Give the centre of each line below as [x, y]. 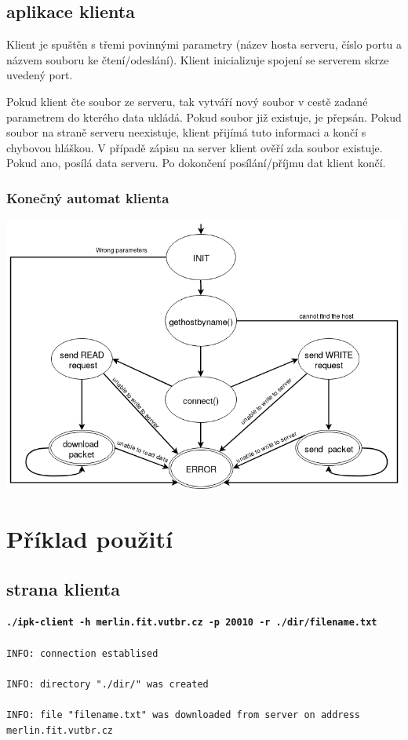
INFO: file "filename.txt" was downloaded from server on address [184, 715]
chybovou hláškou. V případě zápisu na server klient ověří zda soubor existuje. [195, 147]
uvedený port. [40, 75]
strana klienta [63, 588]
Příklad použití [89, 539]
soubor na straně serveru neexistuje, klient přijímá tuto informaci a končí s [186, 132]
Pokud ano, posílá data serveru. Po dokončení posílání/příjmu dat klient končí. [196, 163]
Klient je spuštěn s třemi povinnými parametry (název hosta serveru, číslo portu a [204, 44]
